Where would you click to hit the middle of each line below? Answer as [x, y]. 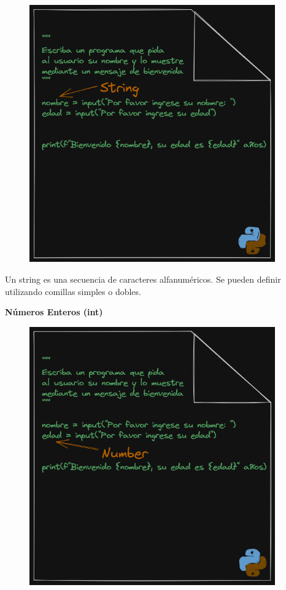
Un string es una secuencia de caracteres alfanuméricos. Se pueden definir [143, 279]
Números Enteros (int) [54, 312]
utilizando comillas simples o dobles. [73, 291]
